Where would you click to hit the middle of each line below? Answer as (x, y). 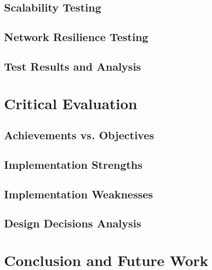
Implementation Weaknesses (78, 194)
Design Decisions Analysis (73, 223)
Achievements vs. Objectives (79, 135)
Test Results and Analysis (72, 66)
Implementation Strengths (73, 164)
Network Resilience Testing (76, 37)
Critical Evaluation (71, 103)
